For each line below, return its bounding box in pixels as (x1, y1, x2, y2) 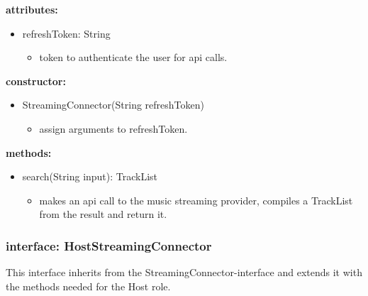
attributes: (6, 2, 58, 16)
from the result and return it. (39, 207, 167, 221)
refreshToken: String (22, 26, 111, 40)
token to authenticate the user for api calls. (39, 50, 228, 65)
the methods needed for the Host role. (6, 278, 171, 293)
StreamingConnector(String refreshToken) (22, 97, 204, 112)
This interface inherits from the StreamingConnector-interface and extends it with (6, 265, 362, 280)
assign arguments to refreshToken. (39, 121, 188, 136)
